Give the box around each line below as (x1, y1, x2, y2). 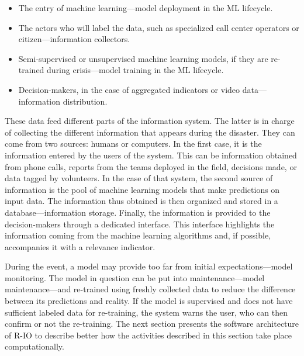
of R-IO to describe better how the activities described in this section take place (5, 329, 292, 341)
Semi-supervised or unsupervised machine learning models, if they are (18, 52, 268, 64)
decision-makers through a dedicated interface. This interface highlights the (5, 217, 275, 230)
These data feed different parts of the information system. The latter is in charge (5, 115, 295, 127)
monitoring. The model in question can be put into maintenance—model (5, 271, 265, 284)
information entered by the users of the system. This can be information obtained (5, 148, 297, 161)
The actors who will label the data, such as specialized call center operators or (18, 21, 299, 33)
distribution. (63, 95, 108, 107)
